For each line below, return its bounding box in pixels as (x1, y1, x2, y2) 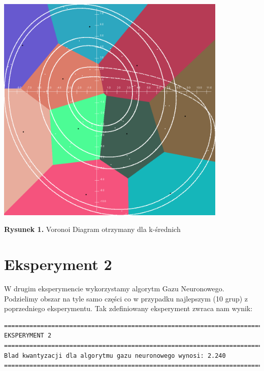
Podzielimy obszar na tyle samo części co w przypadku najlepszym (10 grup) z (4, 293, 248, 303)
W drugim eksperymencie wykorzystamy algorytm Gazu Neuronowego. (4, 283, 224, 294)
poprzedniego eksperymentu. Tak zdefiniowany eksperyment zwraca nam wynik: (4, 303, 253, 314)
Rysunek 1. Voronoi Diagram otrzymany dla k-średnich (4, 224, 181, 234)
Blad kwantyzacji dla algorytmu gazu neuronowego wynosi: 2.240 (4, 352, 226, 359)
